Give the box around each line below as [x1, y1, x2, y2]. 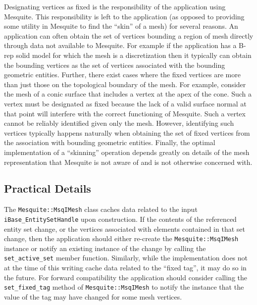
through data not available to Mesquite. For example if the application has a [4, 40, 237, 51]
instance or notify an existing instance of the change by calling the [4, 243, 206, 253]
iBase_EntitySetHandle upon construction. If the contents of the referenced [4, 213, 237, 224]
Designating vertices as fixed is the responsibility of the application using [4, 1, 226, 11]
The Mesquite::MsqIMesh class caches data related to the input [4, 204, 198, 214]
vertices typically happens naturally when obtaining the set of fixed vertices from [4, 127, 250, 138]
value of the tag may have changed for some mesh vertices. [4, 291, 182, 302]
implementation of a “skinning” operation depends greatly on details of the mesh [4, 147, 250, 157]
